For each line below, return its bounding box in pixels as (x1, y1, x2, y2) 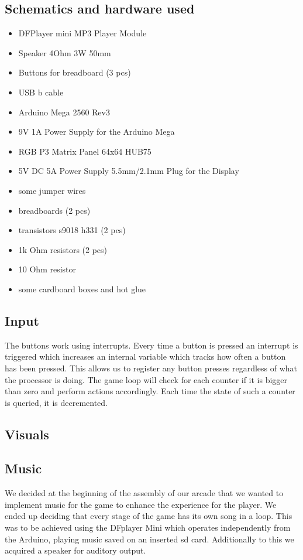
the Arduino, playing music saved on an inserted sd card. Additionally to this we (5, 532, 294, 545)
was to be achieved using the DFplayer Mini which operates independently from (5, 521, 291, 534)
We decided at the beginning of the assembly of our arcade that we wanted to (5, 487, 284, 499)
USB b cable (18, 86, 64, 98)
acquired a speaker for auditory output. (5, 544, 146, 556)
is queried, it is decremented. (5, 396, 108, 408)
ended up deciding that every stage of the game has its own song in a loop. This (5, 510, 292, 522)
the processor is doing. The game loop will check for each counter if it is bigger (5, 373, 288, 385)
